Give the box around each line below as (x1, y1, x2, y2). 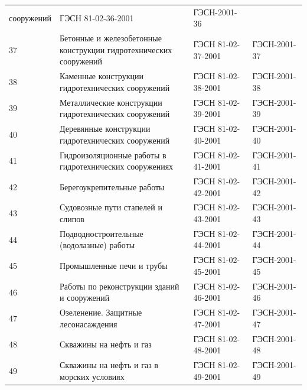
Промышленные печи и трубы (60, 259, 168, 272)
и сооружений (60, 291, 110, 304)
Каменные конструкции (60, 70, 143, 82)
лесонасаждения (60, 317, 117, 330)
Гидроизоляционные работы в (60, 148, 166, 161)
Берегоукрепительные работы (60, 180, 165, 193)
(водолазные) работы (60, 239, 135, 251)
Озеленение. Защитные (60, 306, 142, 318)
